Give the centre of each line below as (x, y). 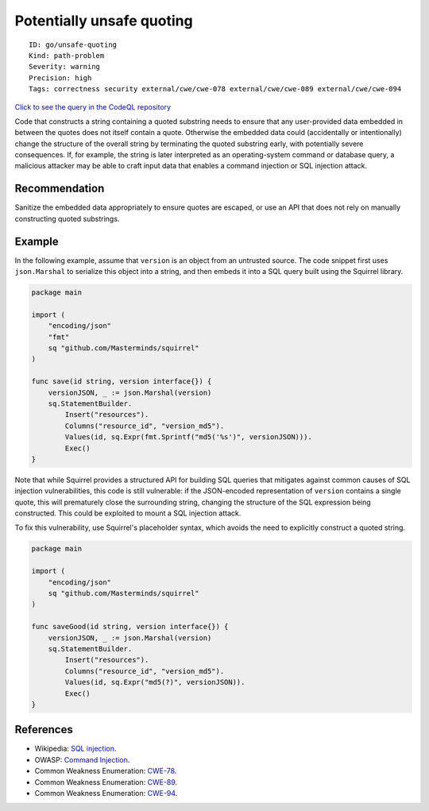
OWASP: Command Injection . (82, 759)
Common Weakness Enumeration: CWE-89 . (106, 782)
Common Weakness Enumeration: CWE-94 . (106, 793)
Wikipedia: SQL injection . (75, 749)
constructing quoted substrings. (67, 218)
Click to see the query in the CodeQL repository (93, 106)
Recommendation (60, 189)
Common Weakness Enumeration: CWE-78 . (106, 771)
